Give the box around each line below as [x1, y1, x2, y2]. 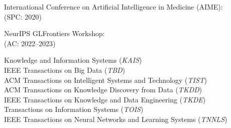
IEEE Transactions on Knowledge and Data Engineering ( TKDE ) [4, 94, 206, 104]
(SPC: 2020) [4, 11, 42, 22]
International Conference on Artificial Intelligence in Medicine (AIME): [4, 2, 223, 12]
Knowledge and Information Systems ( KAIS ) [4, 55, 142, 65]
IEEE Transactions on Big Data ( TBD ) [4, 64, 125, 75]
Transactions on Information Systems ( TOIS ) [4, 104, 143, 114]
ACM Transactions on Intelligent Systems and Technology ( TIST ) [4, 74, 207, 85]
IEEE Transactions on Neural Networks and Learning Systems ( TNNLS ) [4, 113, 227, 124]
